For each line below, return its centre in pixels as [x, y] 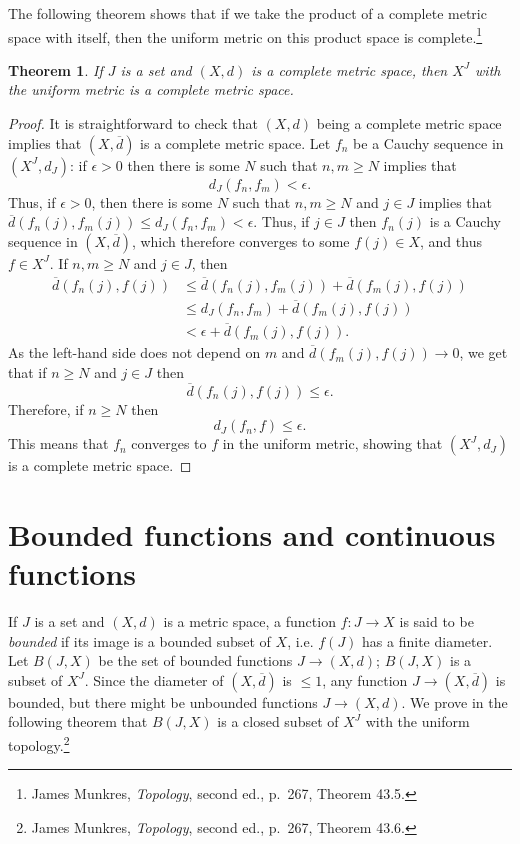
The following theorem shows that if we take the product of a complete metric [247, 13]
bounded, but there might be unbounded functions [163, 701]
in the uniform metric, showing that [332, 443]
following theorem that [78, 721]
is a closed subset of [278, 721]
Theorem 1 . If [55, 69]
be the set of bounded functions [195, 660]
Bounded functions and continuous [252, 533]
